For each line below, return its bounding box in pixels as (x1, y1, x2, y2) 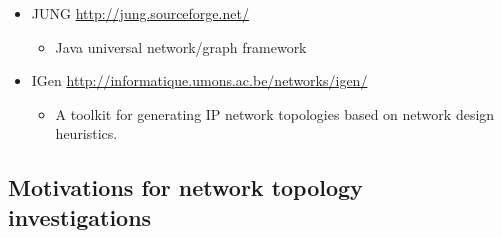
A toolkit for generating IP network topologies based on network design (55, 103, 495, 124)
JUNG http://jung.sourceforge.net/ (31, 3, 249, 23)
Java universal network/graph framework (55, 36, 307, 57)
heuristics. (55, 123, 118, 144)
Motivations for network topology (8, 172, 363, 203)
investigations (8, 201, 152, 232)
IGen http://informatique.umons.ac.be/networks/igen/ (31, 70, 368, 91)
